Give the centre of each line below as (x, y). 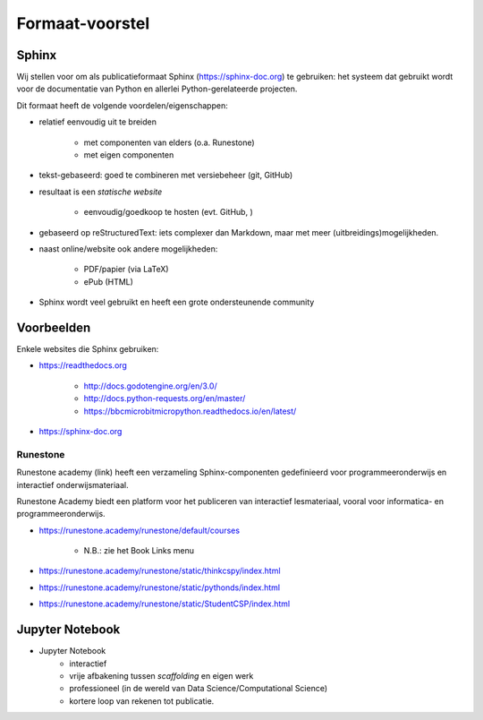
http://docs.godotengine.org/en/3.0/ (151, 386)
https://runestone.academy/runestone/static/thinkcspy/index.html (160, 571)
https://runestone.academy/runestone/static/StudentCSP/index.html (165, 604)
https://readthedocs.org (83, 365)
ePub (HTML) (109, 281)
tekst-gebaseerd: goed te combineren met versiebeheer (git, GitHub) (166, 176)
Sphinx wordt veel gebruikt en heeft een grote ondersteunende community (177, 302)
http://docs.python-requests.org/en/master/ (165, 399)
